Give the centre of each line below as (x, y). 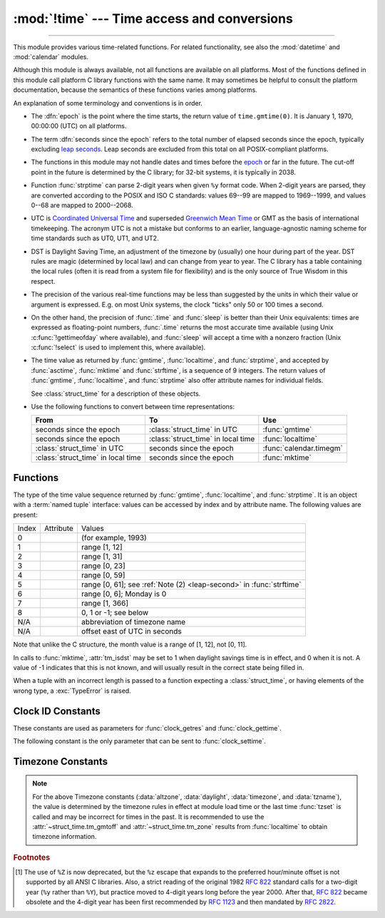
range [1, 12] (102, 547)
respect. (43, 281)
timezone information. (65, 837)
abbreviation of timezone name (133, 622)
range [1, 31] (102, 557)
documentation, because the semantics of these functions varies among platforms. (135, 90)
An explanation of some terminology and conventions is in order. (108, 103)
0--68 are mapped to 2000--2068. (82, 205)
